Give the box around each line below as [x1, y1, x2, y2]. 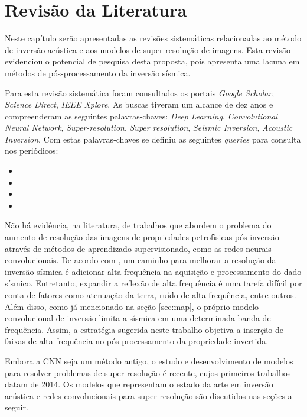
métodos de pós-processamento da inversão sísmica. [5, 66, 191, 79]
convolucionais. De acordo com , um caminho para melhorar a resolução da [5, 254, 276, 266]
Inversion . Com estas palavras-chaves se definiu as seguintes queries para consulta [5, 132, 301, 145]
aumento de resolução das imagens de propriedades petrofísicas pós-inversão [5, 231, 279, 243]
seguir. [5, 401, 28, 413]
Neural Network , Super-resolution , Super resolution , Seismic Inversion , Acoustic [5, 121, 293, 134]
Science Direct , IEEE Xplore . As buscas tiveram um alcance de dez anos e [5, 98, 273, 111]
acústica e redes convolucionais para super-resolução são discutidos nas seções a [5, 389, 292, 402]
